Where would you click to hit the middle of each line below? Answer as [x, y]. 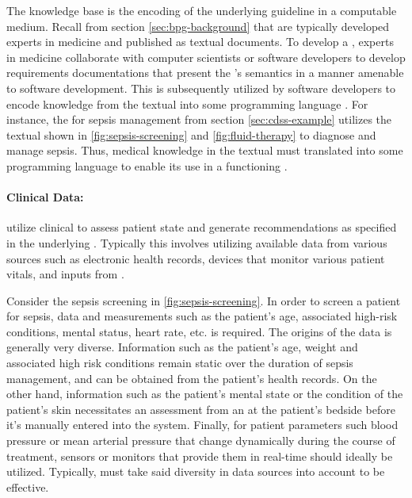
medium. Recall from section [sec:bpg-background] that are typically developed [198, 26]
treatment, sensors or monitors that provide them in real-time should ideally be [200, 456]
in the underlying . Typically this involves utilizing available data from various [197, 242]
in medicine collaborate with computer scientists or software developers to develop [206, 57]
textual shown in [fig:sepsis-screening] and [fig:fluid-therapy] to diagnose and [191, 134]
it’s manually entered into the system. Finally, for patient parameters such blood [202, 425]
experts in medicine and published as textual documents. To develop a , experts [200, 42]
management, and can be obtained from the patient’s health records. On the [192, 378]
